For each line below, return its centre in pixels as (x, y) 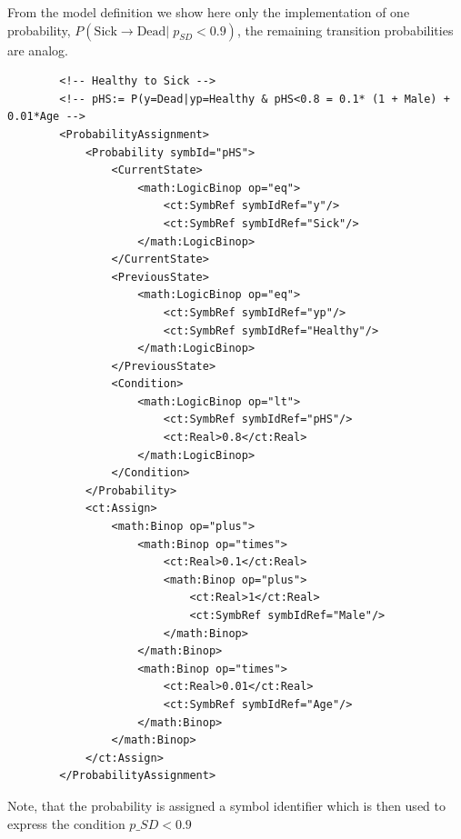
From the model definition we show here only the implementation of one (209, 12)
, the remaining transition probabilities (345, 30)
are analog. (38, 50)
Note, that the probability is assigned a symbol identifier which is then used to (226, 805)
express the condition (66, 823)
